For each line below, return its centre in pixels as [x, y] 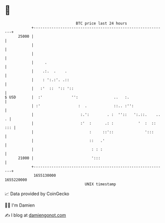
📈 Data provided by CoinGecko [37, 194]
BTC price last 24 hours [101, 23]
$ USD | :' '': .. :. [67, 97]
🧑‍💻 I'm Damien [20, 205]
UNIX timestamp [100, 184]
